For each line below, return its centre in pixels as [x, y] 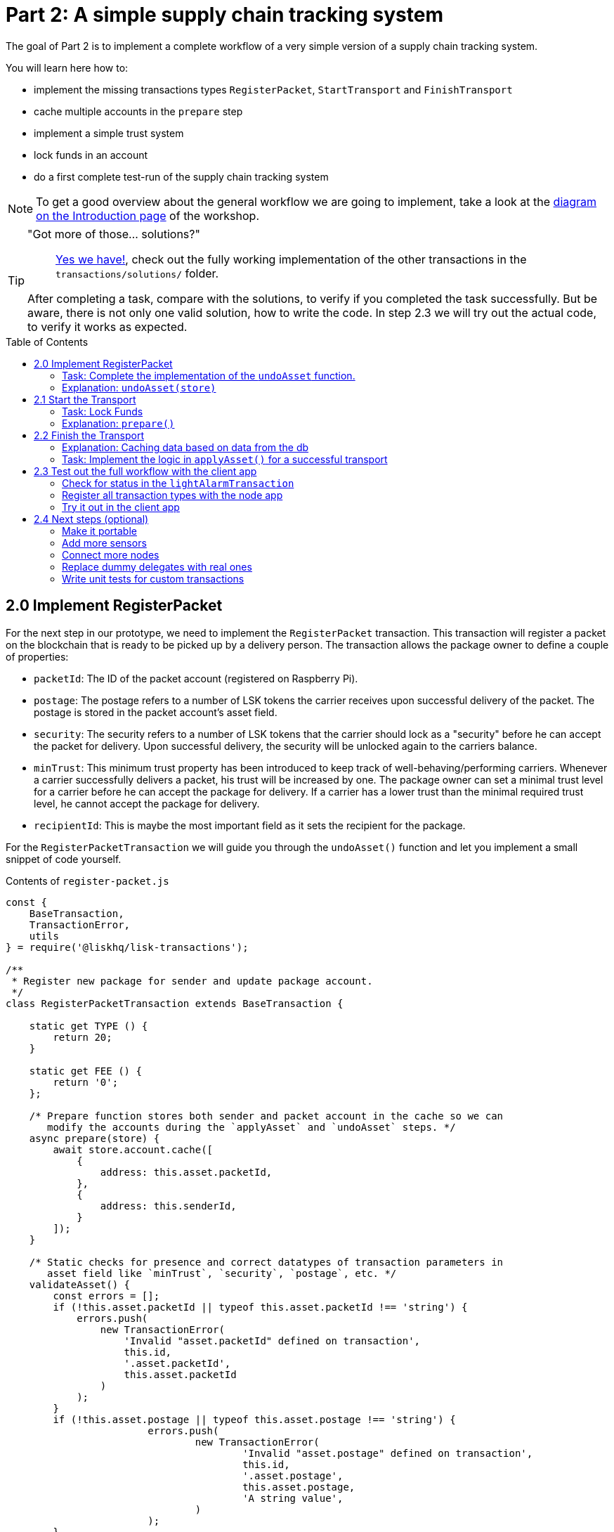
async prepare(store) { [94, 1138]
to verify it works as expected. [107, 326]
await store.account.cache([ [133, 1149]
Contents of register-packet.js [87, 881]
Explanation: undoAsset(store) [139, 387]
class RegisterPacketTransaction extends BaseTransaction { [175, 1003]
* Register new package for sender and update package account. [192, 981]
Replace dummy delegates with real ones [157, 566]
